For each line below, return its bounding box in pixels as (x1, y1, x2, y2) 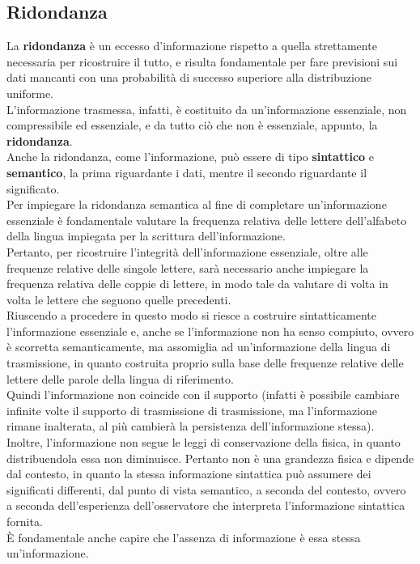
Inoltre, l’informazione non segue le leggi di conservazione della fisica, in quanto (6, 434, 401, 451)
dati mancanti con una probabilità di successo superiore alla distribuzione (6, 69, 371, 86)
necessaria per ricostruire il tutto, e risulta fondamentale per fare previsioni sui (6, 53, 398, 70)
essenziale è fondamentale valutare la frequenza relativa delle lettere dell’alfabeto (6, 211, 407, 228)
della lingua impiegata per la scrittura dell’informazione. (6, 227, 286, 244)
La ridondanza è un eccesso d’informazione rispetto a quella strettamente (6, 37, 377, 54)
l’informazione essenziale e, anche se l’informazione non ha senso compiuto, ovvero (6, 322, 414, 339)
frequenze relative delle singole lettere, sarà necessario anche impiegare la (6, 259, 369, 276)
